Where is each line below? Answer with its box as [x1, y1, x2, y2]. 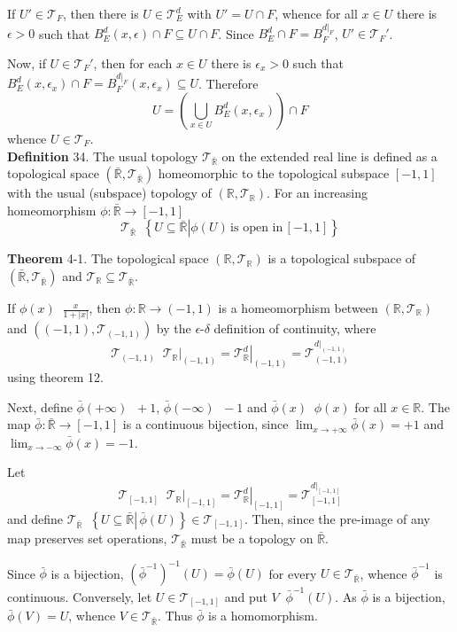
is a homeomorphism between [218, 299, 378, 317]
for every [268, 564, 317, 582]
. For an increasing [267, 183, 368, 202]
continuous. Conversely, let [7, 587, 152, 605]
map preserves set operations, [7, 528, 167, 547]
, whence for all [275, 4, 358, 22]
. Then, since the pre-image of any [244, 509, 430, 527]
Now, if [7, 53, 46, 72]
